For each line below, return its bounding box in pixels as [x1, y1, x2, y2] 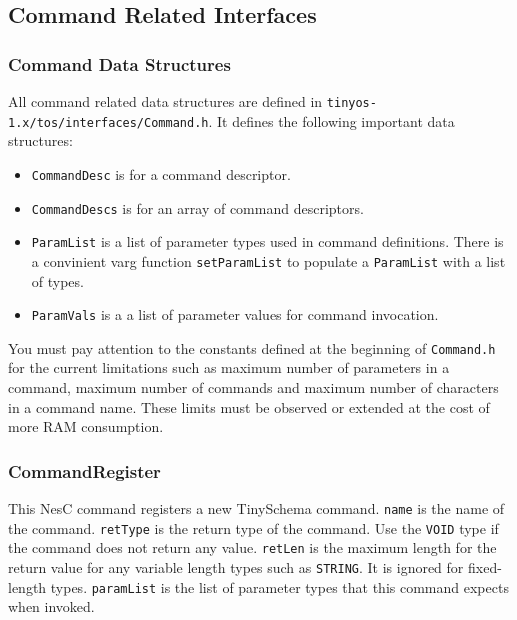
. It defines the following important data [208, 110, 455, 131]
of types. [31, 270, 84, 291]
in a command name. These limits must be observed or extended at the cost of [8, 396, 490, 417]
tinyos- [326, 96, 377, 110]
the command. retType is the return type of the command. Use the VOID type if [8, 517, 499, 538]
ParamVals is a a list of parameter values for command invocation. [31, 304, 439, 325]
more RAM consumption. [8, 416, 164, 437]
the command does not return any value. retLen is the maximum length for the [8, 537, 497, 558]
